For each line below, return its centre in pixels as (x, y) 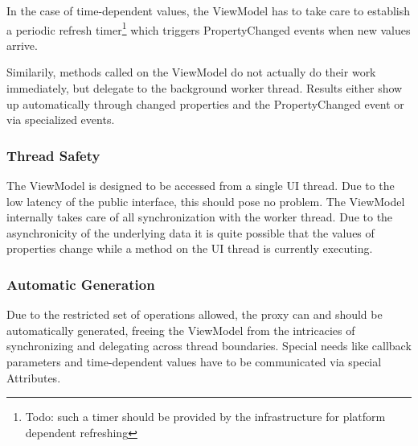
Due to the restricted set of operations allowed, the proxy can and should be (195, 314)
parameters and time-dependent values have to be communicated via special (194, 361)
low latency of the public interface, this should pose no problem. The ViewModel (206, 201)
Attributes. (34, 377)
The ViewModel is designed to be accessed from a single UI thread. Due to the (201, 186)
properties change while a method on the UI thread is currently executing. (190, 248)
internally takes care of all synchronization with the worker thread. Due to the (200, 217)
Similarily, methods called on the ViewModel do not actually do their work (191, 72)
